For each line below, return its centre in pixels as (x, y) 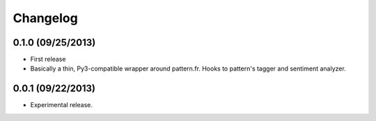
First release (48, 59)
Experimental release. (62, 105)
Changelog (45, 18)
